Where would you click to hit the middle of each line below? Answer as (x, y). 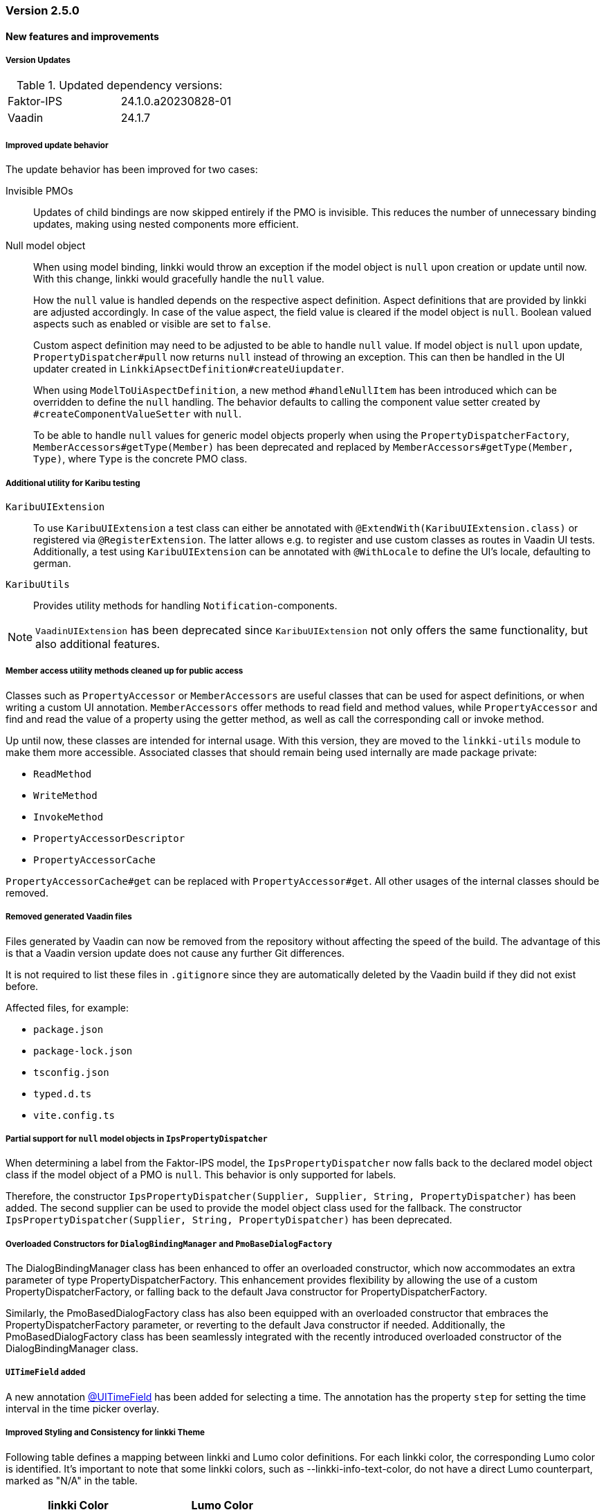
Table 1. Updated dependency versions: (119, 86)
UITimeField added (46, 1373)
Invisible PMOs (39, 191)
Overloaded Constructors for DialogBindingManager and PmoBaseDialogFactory (169, 1244)
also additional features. (98, 644)
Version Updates (38, 60)
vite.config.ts (74, 1115)
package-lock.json (83, 1051)
